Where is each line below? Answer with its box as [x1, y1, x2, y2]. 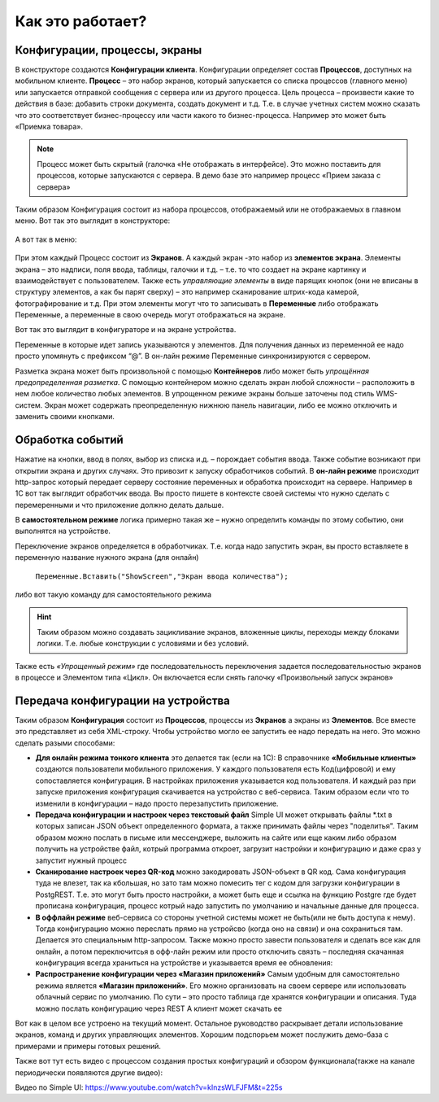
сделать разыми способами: [15, 737, 115, 748]
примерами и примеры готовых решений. [15, 1041, 162, 1051]
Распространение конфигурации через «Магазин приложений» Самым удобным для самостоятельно [35, 969, 400, 979]
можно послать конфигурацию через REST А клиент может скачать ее [35, 1004, 282, 1013]
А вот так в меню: [15, 234, 77, 244]
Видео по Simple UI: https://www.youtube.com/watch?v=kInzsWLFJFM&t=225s [15, 1082, 283, 1092]
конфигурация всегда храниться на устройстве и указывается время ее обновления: [35, 958, 333, 968]
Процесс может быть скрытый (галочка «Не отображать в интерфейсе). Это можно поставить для [37, 159, 381, 168]
